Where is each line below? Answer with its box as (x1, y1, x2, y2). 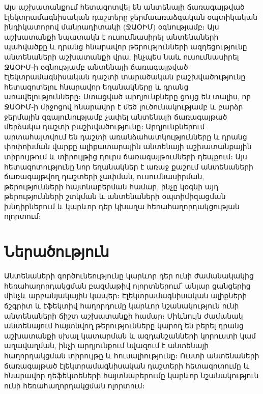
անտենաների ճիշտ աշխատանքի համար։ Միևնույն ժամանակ (4, 310, 243, 321)
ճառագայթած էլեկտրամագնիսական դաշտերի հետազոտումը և (4, 360, 250, 371)
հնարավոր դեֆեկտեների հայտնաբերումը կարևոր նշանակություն (4, 370, 259, 381)
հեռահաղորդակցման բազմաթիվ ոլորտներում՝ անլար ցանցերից (4, 280, 251, 291)
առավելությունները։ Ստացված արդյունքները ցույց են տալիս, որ (4, 91, 251, 102)
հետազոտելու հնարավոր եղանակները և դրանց (4, 81, 189, 92)
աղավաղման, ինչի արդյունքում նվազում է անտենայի (4, 340, 209, 351)
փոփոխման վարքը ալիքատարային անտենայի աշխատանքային (4, 141, 252, 152)
